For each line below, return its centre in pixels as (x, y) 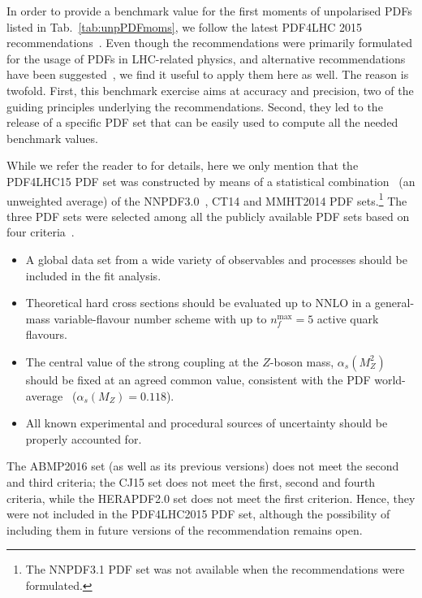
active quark (348, 318)
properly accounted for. (84, 438)
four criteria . (41, 232)
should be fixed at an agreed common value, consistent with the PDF (198, 379)
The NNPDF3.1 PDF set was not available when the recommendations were (215, 569)
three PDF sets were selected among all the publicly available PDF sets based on (208, 216)
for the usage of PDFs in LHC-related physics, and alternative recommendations (206, 58)
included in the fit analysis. (93, 275)
